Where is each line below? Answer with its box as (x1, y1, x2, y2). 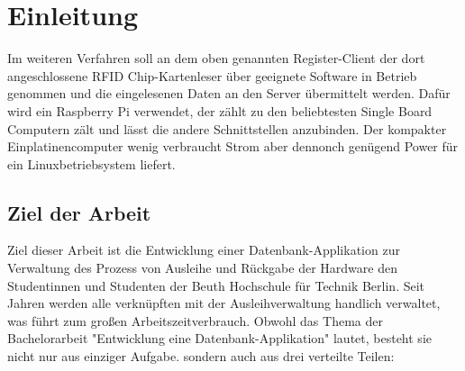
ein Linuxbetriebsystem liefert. (7, 154, 176, 173)
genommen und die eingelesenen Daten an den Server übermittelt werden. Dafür (7, 84, 451, 103)
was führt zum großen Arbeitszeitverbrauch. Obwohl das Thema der (7, 311, 383, 330)
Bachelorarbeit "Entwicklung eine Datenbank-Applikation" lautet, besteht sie (7, 329, 432, 348)
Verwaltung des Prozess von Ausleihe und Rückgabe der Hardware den (7, 258, 397, 277)
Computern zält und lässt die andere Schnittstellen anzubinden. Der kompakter (7, 119, 447, 138)
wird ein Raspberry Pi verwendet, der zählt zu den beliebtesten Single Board (7, 101, 433, 120)
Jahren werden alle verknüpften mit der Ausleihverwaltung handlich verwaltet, (7, 294, 441, 312)
